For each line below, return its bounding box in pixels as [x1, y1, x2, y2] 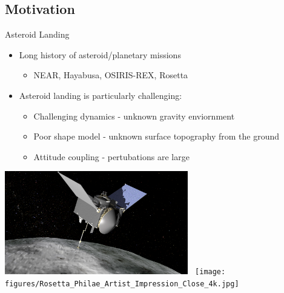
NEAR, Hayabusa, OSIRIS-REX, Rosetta [33, 69, 188, 81]
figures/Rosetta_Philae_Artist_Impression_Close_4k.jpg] [5, 279, 239, 288]
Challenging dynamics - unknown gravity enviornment [33, 109, 235, 122]
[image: [195, 268, 226, 277]
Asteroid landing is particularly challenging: [19, 89, 182, 101]
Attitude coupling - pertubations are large [33, 150, 190, 163]
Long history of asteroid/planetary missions [19, 48, 181, 61]
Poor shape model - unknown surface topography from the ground [33, 130, 280, 143]
